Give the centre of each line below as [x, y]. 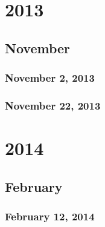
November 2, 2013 [50, 78]
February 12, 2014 [50, 216]
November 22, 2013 [53, 105]
